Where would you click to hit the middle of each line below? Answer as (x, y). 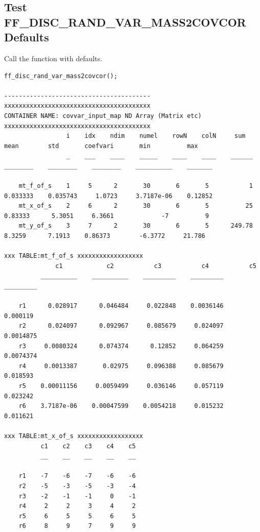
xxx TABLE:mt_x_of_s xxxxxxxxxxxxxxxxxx (74, 436)
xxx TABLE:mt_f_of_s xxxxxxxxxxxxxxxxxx (74, 256)
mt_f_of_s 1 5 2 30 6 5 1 (136, 186)
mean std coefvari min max (101, 146)
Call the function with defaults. (53, 58)
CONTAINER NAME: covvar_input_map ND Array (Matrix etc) (103, 116)
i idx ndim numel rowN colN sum (156, 136)
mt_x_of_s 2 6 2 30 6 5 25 (136, 206)
